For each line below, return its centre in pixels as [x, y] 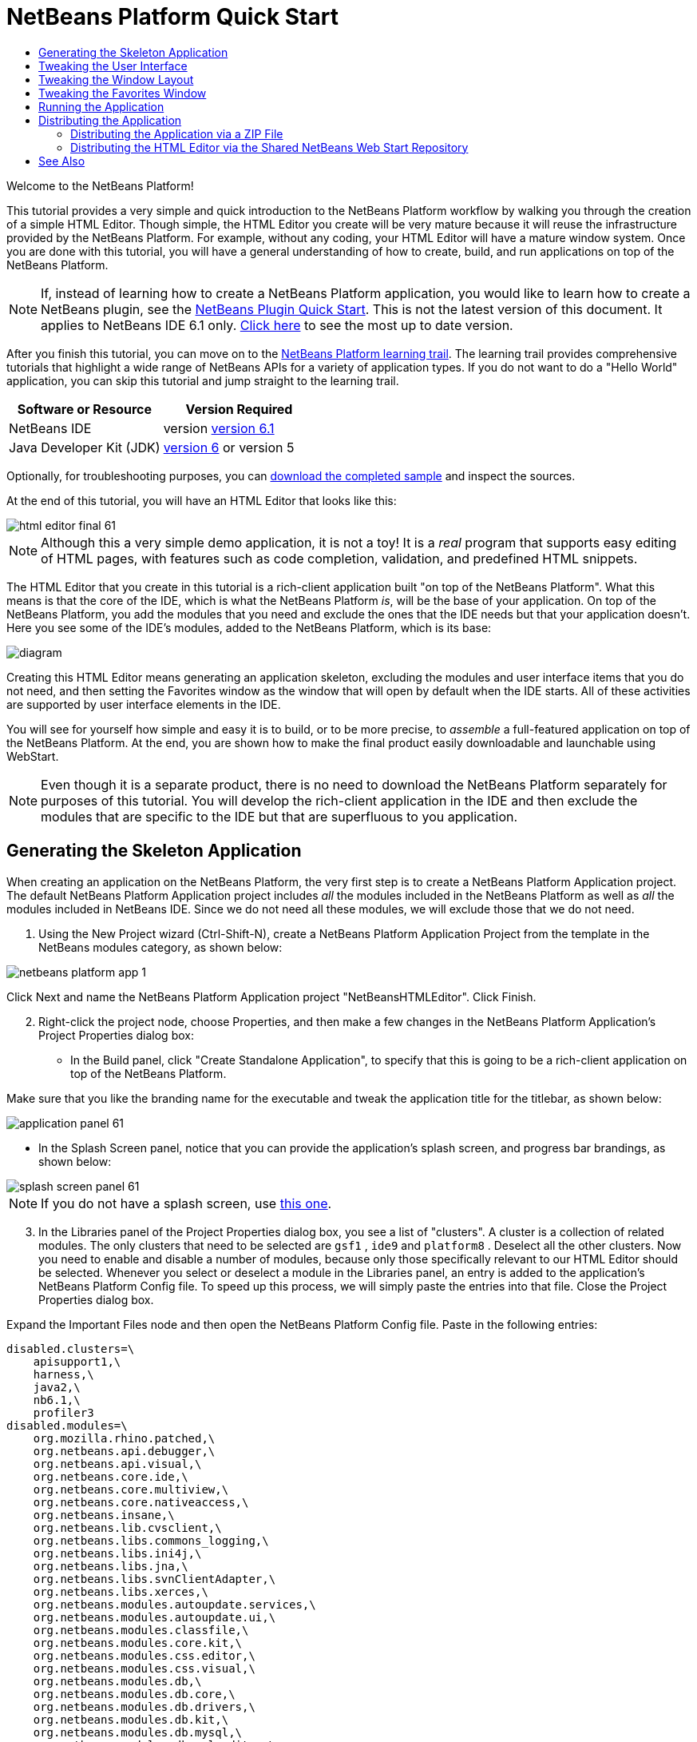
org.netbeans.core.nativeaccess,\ [141, 1502]
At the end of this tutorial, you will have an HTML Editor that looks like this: [202, 500]
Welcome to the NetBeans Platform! [100, 185]
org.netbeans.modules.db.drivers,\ [144, 1706]
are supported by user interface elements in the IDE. [144, 704]
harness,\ [63, 1374]
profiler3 [63, 1412]
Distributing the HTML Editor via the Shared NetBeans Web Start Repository [269, 147]
